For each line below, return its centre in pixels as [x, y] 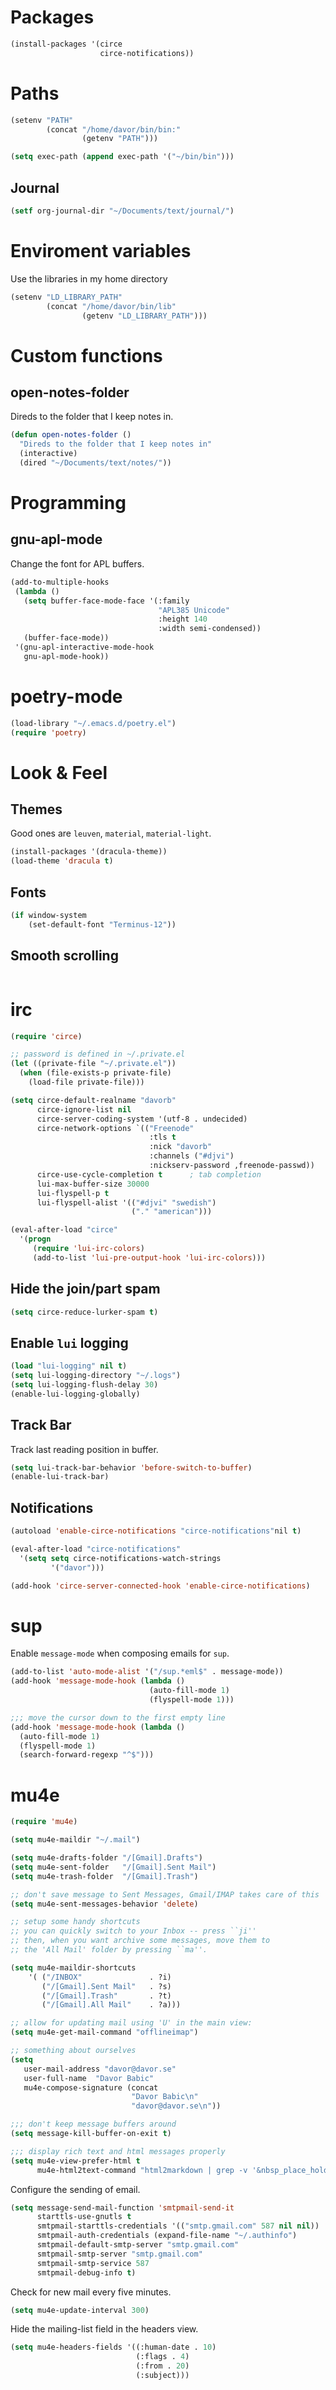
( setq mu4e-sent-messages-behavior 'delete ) [104, 1904]
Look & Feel [59, 772]
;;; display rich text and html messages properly [118, 2151]
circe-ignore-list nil [84, 1109]
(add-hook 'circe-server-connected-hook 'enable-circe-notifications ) [160, 1586]
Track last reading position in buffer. [84, 1449]
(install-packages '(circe [66, 44]
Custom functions [86, 355]
